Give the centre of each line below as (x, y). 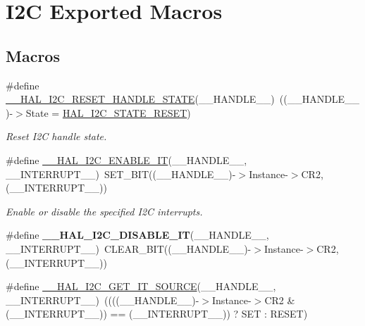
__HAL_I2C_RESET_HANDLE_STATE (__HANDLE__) (140, 99)
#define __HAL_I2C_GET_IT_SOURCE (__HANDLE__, (141, 286)
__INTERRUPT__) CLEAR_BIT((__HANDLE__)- (129, 248)
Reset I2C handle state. (56, 136)
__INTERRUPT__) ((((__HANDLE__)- (103, 300)
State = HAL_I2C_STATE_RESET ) (108, 112)
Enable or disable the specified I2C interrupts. (104, 211)
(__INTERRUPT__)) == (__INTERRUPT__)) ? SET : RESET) (157, 314)
